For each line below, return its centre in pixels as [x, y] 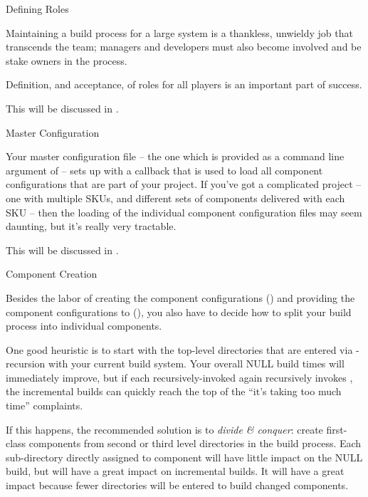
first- [337, 429]
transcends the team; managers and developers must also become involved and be [184, 47]
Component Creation [52, 274]
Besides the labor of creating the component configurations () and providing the [180, 297]
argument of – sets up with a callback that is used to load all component [164, 170]
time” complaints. [44, 406]
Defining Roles [37, 9]
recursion [26, 363]
